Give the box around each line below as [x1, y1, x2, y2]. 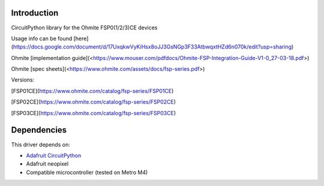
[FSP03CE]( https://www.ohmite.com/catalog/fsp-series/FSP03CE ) [11, 109, 176, 116]
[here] [73, 35, 89, 42]
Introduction [11, 8, 59, 18]
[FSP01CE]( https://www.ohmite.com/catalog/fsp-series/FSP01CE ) [11, 87, 174, 94]
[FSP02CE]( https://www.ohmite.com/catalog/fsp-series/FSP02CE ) [11, 98, 176, 106]
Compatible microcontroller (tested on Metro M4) [26, 169, 148, 176]
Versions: [11, 76, 35, 83]
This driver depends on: [11, 141, 70, 148]
